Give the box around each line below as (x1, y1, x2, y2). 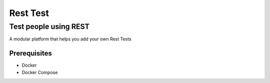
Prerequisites (9, 49, 52, 57)
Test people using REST (9, 22, 90, 31)
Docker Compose (21, 69, 58, 75)
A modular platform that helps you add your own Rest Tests (9, 36, 132, 42)
